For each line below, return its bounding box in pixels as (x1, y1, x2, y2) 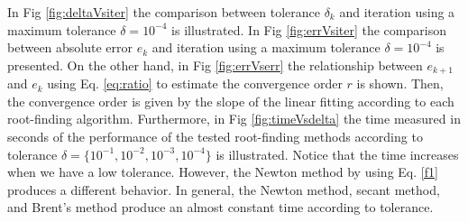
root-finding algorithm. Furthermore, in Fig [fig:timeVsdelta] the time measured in (7, 109, 461, 128)
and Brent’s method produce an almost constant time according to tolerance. (7, 198, 434, 217)
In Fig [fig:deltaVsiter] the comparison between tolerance (7, 3, 320, 21)
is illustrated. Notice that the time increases (216, 144, 459, 163)
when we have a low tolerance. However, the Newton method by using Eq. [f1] (7, 162, 438, 181)
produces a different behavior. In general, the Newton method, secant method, (7, 180, 440, 199)
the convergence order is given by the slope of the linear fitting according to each (7, 91, 454, 110)
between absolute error (7, 38, 133, 57)
